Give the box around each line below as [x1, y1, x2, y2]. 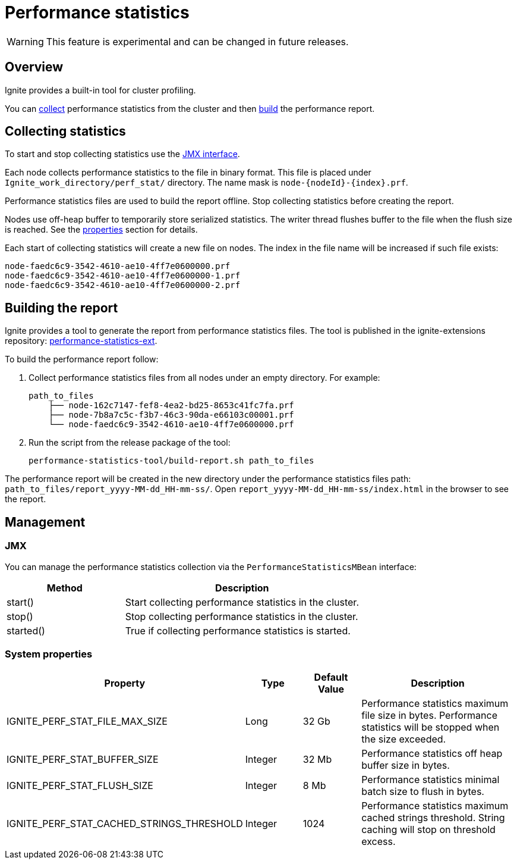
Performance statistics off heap [361, 747, 503, 760]
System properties [5, 647, 93, 660]
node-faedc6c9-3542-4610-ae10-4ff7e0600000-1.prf [5, 271, 241, 281]
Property [104, 677, 146, 690]
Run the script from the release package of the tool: [29, 437, 231, 448]
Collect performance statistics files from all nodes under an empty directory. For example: [29, 372, 380, 383]
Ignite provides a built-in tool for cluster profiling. [5, 84, 196, 95]
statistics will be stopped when [361, 721, 500, 734]
